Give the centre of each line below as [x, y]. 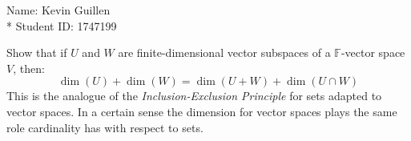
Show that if [37, 52]
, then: [29, 68]
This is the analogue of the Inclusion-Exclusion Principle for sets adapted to [194, 96]
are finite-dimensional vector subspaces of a [224, 52]
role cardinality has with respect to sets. [105, 127]
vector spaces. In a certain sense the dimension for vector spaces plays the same [202, 111]
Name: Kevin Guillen [58, 10]
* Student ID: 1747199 [62, 25]
